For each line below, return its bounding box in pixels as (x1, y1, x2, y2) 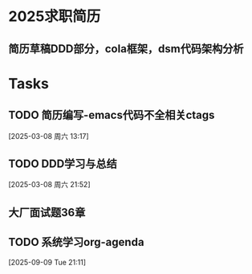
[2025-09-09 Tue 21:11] (8, 257, 87, 267)
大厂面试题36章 (8, 206, 86, 219)
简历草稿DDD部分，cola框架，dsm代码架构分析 (8, 42, 244, 55)
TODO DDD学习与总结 (8, 157, 118, 170)
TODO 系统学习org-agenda (8, 235, 144, 249)
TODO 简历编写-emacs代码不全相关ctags (8, 108, 215, 122)
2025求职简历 (8, 7, 101, 26)
